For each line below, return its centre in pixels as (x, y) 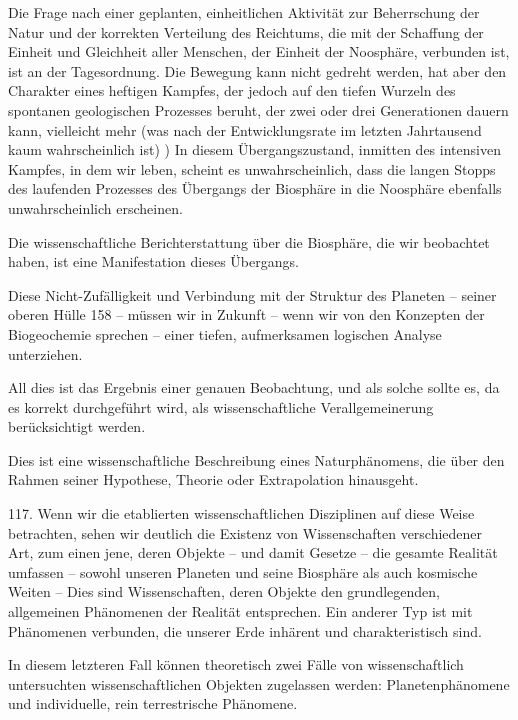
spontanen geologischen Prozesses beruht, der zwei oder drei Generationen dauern (258, 109)
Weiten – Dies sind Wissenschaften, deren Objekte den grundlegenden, (224, 591)
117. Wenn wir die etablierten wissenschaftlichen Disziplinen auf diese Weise (241, 513)
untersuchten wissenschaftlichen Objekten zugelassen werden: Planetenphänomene (259, 683)
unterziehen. (45, 353)
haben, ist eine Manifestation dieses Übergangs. (153, 261)
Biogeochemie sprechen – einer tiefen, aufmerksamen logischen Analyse (225, 333)
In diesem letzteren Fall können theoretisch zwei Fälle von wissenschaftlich (236, 664)
